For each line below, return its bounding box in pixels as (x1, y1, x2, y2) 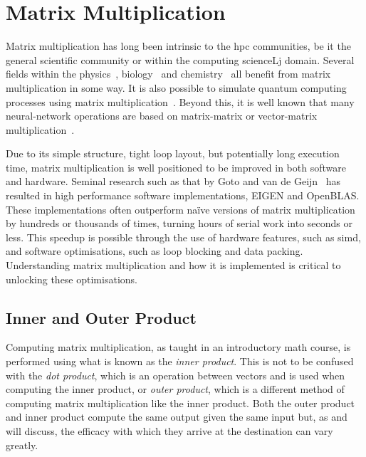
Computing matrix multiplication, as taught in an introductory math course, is (6, 340, 351, 354)
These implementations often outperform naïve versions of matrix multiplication (6, 201, 355, 216)
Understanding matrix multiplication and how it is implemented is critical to (6, 258, 341, 273)
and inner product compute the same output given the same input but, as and (6, 409, 347, 424)
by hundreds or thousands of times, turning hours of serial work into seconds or (6, 216, 353, 231)
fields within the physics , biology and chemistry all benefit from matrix (6, 66, 331, 81)
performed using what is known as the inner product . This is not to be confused (6, 354, 354, 369)
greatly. (6, 437, 38, 452)
